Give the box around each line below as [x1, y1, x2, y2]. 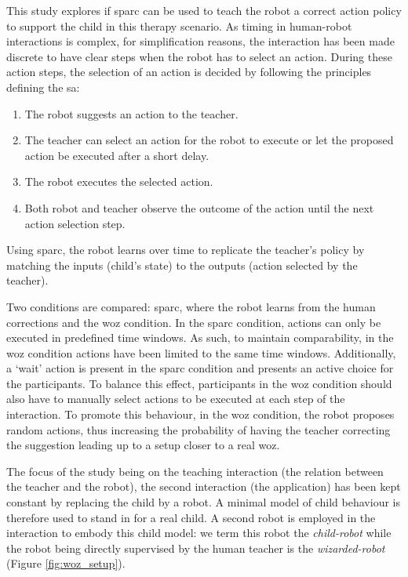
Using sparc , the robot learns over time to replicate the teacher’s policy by [6, 241, 365, 258]
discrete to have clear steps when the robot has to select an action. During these [6, 48, 392, 64]
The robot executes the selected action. [24, 173, 213, 190]
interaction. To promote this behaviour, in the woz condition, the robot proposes [6, 406, 395, 423]
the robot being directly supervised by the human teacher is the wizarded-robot [6, 539, 385, 556]
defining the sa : [6, 78, 80, 95]
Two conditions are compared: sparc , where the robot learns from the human [6, 298, 376, 314]
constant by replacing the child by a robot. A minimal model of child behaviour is [6, 494, 400, 510]
